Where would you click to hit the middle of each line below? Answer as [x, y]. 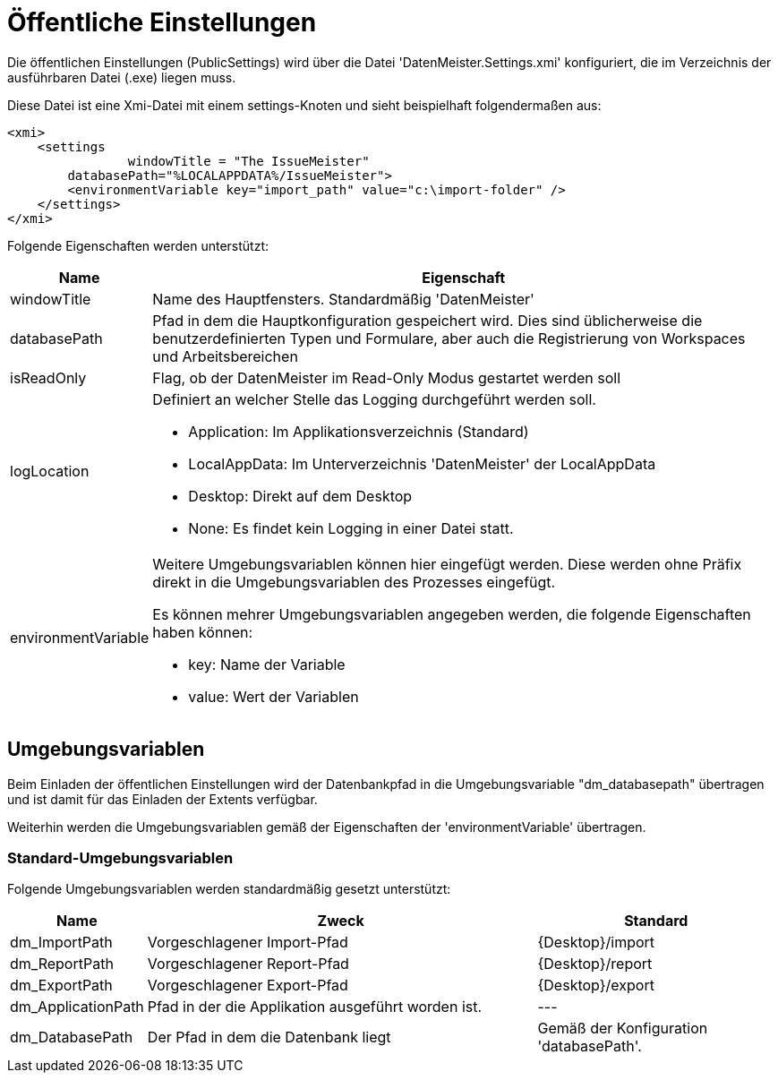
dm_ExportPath [61, 986]
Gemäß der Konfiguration [623, 1029]
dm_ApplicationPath [77, 1007]
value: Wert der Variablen [274, 696]
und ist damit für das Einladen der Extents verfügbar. [162, 799]
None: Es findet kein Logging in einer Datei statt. [351, 528]
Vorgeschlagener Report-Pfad [248, 964]
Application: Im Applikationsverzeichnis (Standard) [359, 431]
